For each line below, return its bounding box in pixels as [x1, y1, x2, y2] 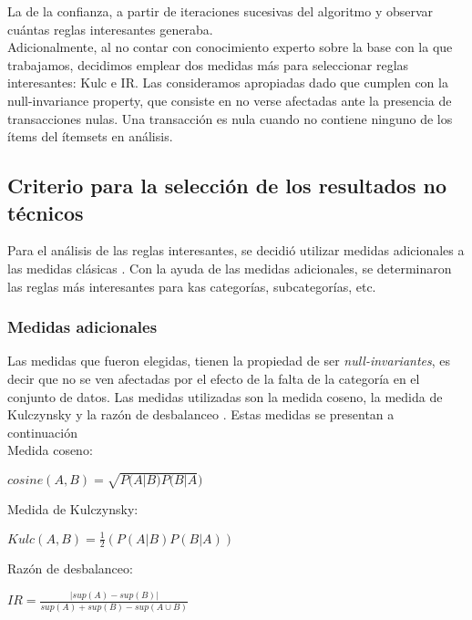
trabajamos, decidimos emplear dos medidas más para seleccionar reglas [7, 55, 409, 74]
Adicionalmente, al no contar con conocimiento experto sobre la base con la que [7, 37, 453, 57]
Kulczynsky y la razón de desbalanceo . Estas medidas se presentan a [7, 405, 395, 424]
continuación [7, 422, 78, 441]
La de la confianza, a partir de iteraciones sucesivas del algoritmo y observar [7, 2, 434, 20]
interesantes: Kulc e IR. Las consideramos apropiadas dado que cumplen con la [7, 73, 448, 92]
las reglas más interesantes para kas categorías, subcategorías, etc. [7, 276, 376, 295]
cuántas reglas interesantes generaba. [7, 19, 213, 38]
